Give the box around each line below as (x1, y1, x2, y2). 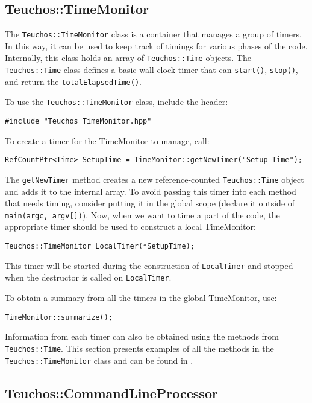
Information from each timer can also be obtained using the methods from (5, 330, 279, 343)
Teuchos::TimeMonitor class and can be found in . (5, 354, 193, 366)
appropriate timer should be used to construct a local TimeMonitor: (5, 220, 256, 233)
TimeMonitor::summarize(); (5, 313, 113, 322)
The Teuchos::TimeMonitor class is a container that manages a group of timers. (5, 28, 302, 40)
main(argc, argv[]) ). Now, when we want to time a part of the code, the (5, 208, 280, 221)
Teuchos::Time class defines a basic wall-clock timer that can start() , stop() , (5, 63, 298, 76)
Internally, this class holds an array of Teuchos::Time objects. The (5, 51, 251, 64)
